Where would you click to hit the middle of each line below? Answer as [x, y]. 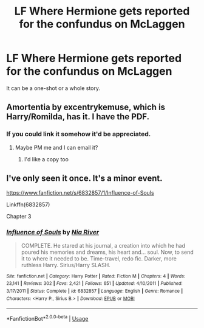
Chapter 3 [19, 217]
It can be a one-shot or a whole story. [53, 88]
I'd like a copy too [46, 159]
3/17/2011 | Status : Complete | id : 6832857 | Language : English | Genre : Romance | [95, 291]
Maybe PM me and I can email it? [56, 147]
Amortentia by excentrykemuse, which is [86, 107]
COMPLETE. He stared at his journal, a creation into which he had [103, 245]
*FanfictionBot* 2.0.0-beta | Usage [47, 318]
